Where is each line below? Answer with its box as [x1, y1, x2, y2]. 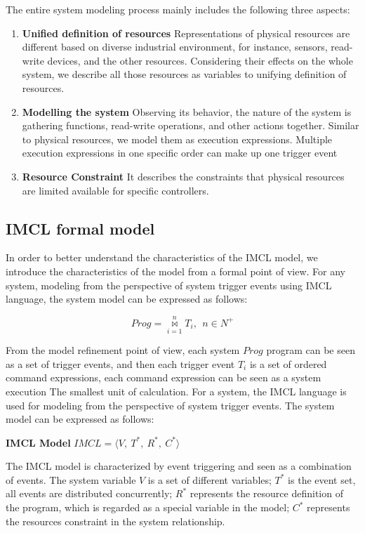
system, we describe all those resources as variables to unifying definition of [22, 67, 347, 81]
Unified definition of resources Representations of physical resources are [22, 25, 350, 40]
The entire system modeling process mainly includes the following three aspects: [6, 2, 350, 16]
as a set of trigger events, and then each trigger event [6, 356, 235, 371]
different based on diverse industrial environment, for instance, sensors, [22, 39, 328, 54]
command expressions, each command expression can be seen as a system [6, 370, 321, 385]
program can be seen [266, 343, 355, 357]
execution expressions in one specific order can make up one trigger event [22, 145, 338, 160]
